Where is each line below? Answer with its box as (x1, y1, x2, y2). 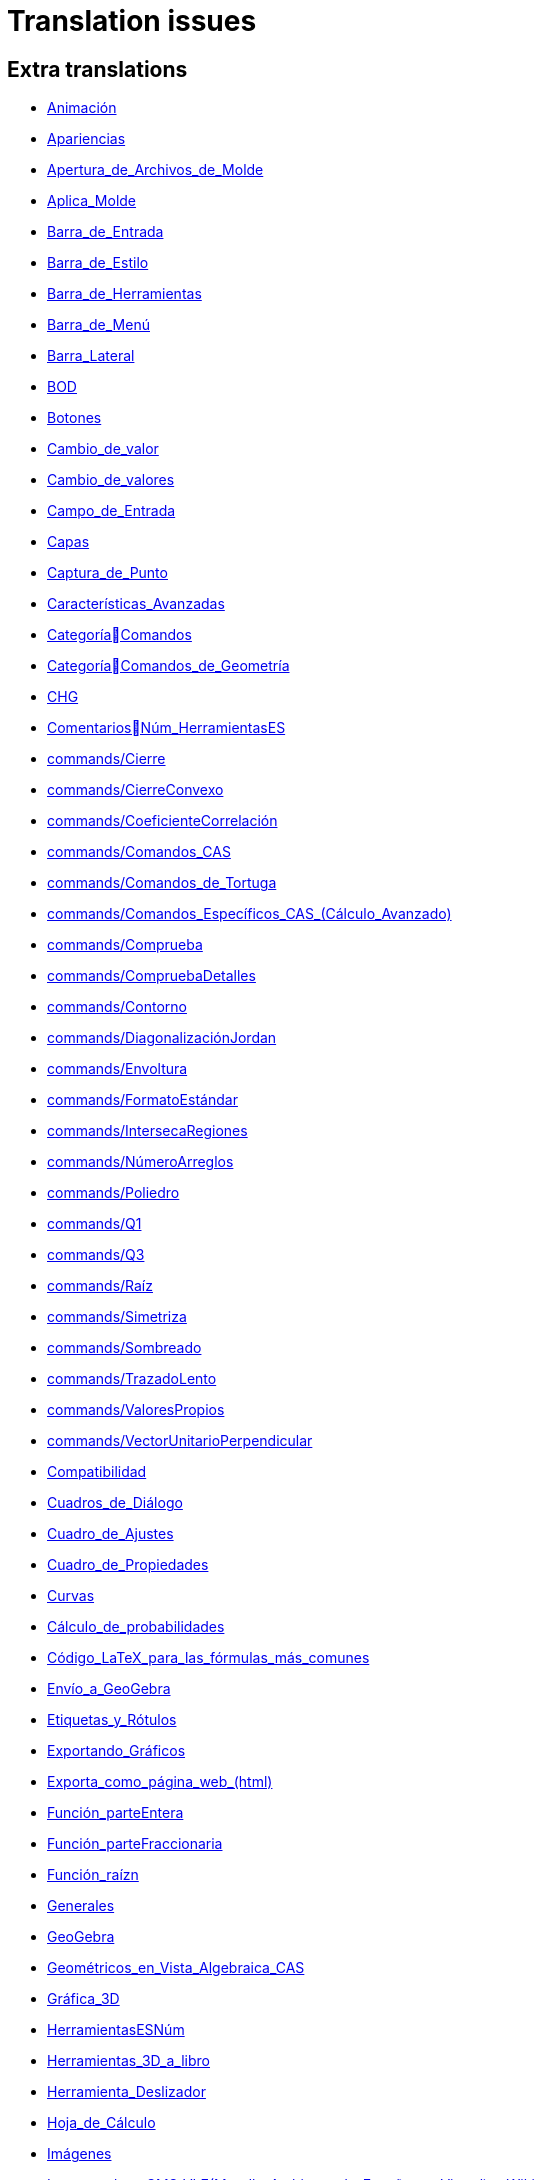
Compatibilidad (47, 1463, 147, 1481)
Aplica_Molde (47, 192, 137, 210)
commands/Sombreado (47, 1339, 202, 1357)
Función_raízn (47, 1866, 139, 1884)
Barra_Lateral (47, 347, 135, 365)
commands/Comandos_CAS (47, 843, 231, 861)
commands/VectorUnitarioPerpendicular (47, 1432, 313, 1450)
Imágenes (47, 2145, 112, 2163)
